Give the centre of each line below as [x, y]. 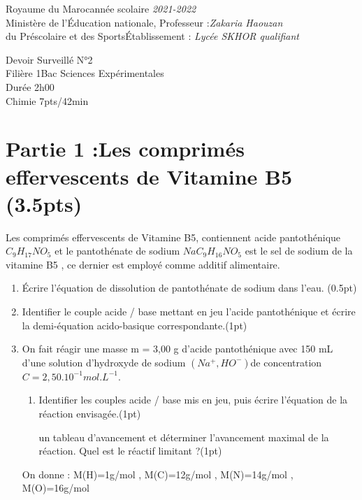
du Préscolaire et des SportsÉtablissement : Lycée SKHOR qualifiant [153, 36]
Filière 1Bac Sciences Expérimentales [85, 73]
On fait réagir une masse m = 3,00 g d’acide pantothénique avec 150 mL [178, 349]
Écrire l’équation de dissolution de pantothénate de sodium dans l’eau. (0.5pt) [189, 288]
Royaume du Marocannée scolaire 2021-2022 [101, 8]
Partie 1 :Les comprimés [125, 149]
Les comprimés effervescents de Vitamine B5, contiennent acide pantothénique [173, 237]
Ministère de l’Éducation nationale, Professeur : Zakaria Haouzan [144, 22]
